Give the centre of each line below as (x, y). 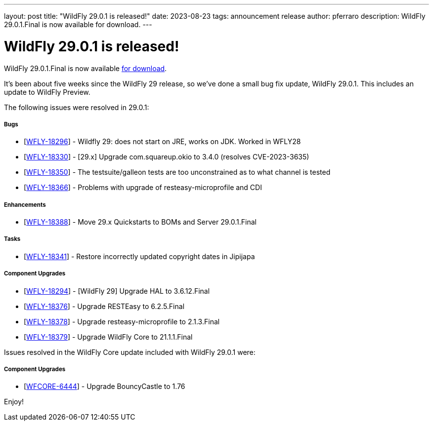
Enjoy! (14, 402)
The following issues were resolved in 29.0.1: (77, 107)
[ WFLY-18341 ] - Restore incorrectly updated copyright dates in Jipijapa (139, 256)
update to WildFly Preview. (47, 92)
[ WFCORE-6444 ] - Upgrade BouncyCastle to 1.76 (105, 386)
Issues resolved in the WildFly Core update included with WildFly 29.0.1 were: (130, 352)
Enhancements (25, 205)
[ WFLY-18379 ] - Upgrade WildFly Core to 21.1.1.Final (108, 337)
